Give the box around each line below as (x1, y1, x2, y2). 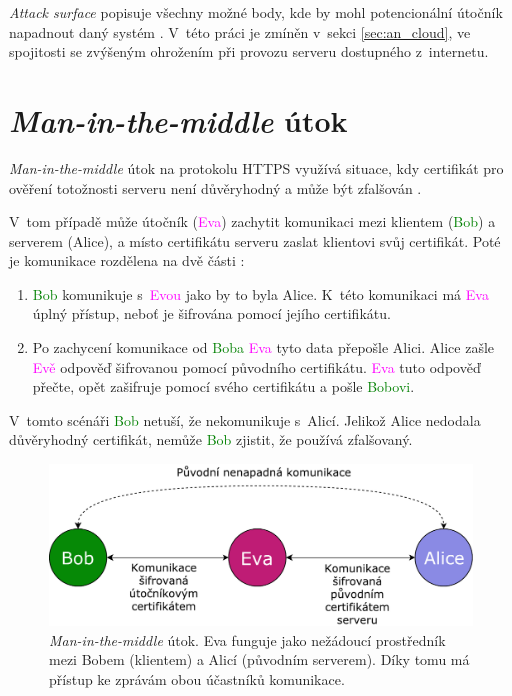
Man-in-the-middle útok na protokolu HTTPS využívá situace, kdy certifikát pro (9, 157, 504, 178)
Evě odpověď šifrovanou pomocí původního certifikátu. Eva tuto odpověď (32, 356, 481, 377)
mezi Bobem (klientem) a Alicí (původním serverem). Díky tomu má (49, 649, 470, 670)
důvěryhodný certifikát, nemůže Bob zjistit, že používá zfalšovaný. (9, 429, 413, 450)
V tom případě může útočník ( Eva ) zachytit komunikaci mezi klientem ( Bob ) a (9, 211, 496, 232)
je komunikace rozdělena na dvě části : (9, 250, 245, 271)
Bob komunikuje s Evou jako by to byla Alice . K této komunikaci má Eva (32, 283, 489, 304)
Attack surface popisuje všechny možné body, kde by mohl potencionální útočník (9, 2, 503, 22)
